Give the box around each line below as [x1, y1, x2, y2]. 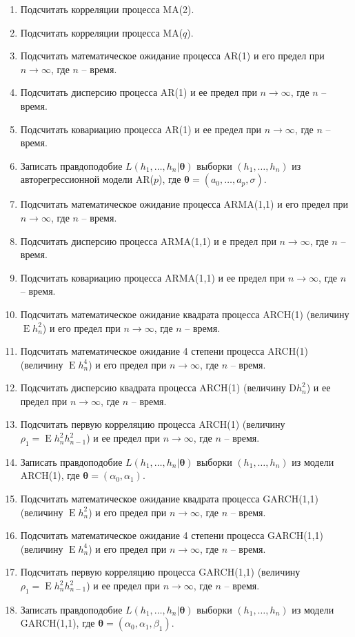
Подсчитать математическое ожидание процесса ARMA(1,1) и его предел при [20, 197, 349, 211]
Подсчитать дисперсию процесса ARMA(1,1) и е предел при [20, 233, 276, 248]
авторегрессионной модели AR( [20, 172, 154, 186]
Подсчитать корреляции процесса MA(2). [20, 2, 194, 16]
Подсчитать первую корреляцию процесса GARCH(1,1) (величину [20, 565, 301, 579]
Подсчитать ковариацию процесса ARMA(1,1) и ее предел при [20, 270, 285, 284]
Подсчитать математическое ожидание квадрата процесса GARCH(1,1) [20, 491, 318, 506]
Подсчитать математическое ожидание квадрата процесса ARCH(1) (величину [20, 306, 349, 321]
